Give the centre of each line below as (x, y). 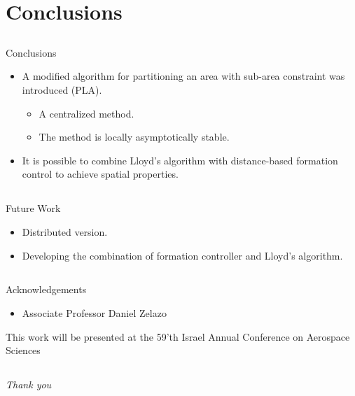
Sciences (23, 350)
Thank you (29, 384)
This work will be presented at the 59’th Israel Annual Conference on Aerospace (178, 336)
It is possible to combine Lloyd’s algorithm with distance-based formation (180, 160)
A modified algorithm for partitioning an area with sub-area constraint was (183, 76)
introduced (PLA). (62, 89)
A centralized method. (86, 113)
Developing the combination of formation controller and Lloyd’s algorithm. (182, 255)
